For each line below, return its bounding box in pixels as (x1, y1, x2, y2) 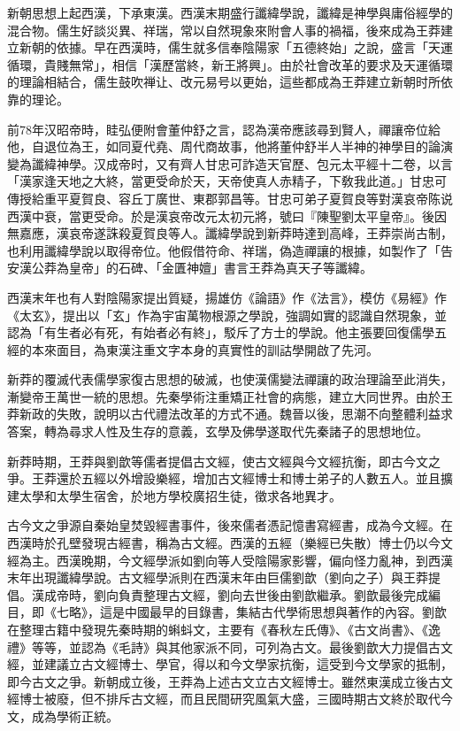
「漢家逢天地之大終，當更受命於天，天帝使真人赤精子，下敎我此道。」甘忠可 (7, 172, 447, 190)
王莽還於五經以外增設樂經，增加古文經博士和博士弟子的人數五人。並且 (31, 469, 441, 488)
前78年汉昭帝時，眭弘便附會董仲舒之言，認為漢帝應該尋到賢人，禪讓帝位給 (7, 119, 441, 138)
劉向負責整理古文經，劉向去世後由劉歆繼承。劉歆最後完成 (93, 585, 428, 604)
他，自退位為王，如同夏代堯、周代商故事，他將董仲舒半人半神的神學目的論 (7, 137, 441, 156)
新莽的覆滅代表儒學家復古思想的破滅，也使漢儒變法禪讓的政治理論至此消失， (7, 370, 453, 389)
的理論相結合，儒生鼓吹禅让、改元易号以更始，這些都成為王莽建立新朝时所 (7, 73, 441, 91)
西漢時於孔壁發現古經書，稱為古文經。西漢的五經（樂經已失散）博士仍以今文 (7, 534, 453, 552)
